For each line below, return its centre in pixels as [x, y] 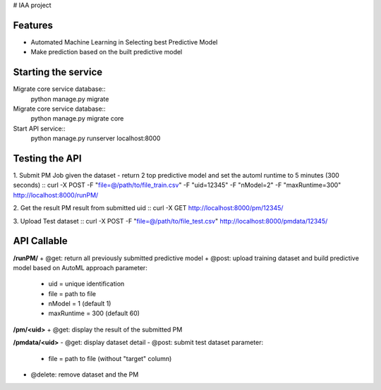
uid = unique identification [86, 284]
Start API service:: [40, 128]
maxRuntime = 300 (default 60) [94, 313]
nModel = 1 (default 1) [80, 304]
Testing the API [47, 158]
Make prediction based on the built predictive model [107, 52]
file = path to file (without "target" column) [110, 358]
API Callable [40, 241]
